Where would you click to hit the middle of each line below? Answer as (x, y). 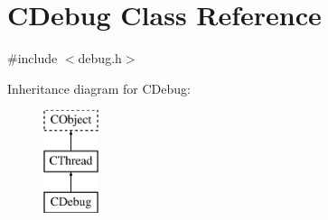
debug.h (100, 58)
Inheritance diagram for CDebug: (99, 88)
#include (33, 58)
